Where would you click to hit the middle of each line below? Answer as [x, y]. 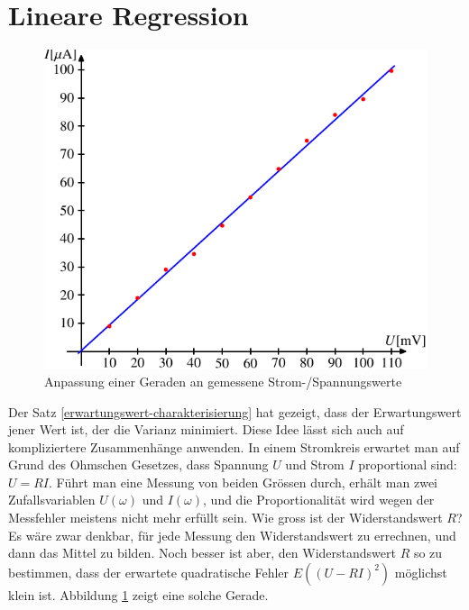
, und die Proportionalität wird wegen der [319, 500]
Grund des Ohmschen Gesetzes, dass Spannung [138, 464]
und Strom [315, 464]
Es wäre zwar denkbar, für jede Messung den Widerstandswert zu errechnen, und [232, 535]
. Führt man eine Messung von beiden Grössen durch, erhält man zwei [243, 482]
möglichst [421, 572]
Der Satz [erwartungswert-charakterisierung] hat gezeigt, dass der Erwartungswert [235, 411]
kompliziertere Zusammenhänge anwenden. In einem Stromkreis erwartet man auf [234, 446]
